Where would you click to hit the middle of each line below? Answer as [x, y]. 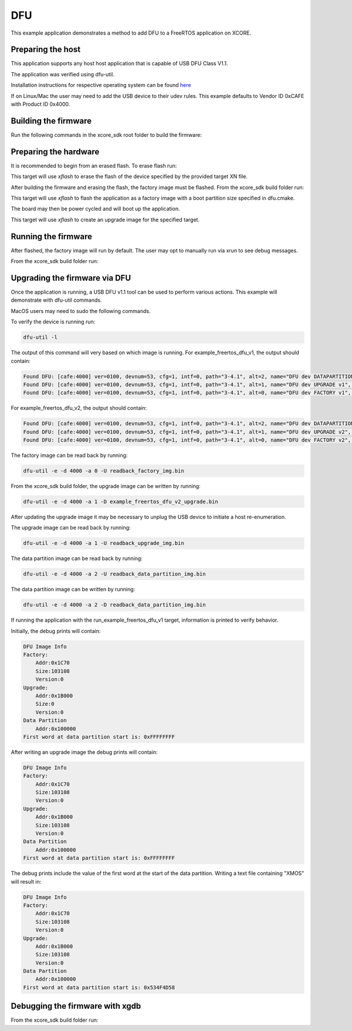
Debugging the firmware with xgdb [76, 1006]
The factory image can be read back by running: [69, 456]
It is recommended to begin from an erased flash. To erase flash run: [94, 166]
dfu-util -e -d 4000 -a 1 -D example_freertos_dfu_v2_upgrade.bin [121, 501]
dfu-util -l [40, 337]
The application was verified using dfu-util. [62, 74]
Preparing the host [46, 50]
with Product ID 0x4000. [40, 104]
